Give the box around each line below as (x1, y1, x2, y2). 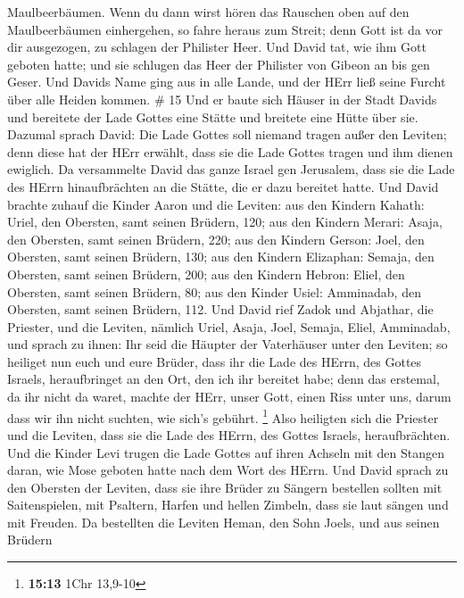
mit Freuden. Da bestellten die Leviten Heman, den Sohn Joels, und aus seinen (7, 512, 440, 531)
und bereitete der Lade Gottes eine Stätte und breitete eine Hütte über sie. (7, 107, 418, 126)
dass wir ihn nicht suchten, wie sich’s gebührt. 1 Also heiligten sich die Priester (7, 405, 439, 427)
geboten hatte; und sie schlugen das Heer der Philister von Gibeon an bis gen (7, 54, 430, 73)
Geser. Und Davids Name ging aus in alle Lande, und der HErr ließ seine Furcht (7, 72, 446, 91)
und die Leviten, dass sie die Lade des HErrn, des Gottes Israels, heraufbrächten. (7, 425, 451, 444)
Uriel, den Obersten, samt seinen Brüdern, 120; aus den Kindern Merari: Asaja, (7, 212, 443, 231)
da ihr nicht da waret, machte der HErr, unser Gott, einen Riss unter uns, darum (7, 387, 452, 406)
